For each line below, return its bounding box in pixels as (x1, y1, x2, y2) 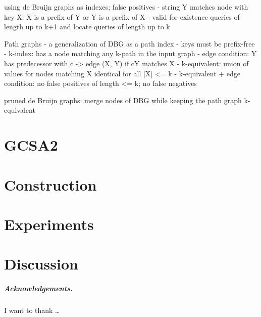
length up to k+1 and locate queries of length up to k (4, 21, 170, 32)
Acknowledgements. (4, 283, 73, 294)
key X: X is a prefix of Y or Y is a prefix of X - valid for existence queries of (4, 11, 240, 22)
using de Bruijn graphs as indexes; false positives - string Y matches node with (4, 2, 248, 12)
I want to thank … (4, 305, 60, 315)
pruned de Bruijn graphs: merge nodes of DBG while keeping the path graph (4, 95, 242, 105)
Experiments (4, 213, 94, 234)
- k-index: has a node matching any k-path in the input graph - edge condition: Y (4, 48, 257, 59)
